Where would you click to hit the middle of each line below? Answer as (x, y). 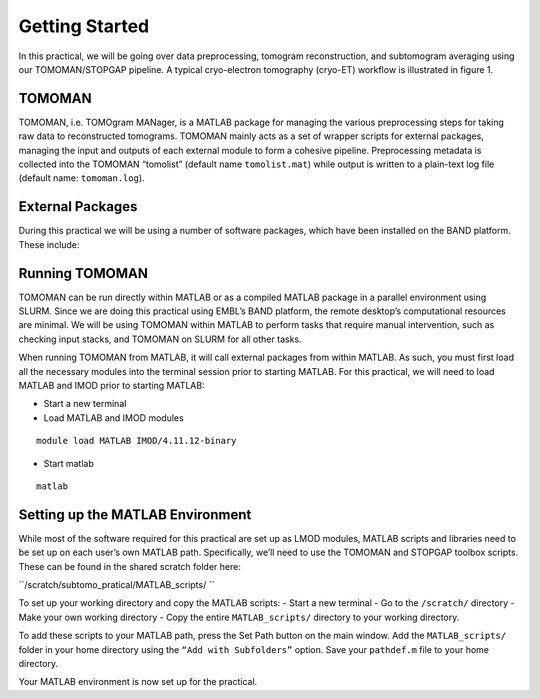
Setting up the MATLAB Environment (135, 514)
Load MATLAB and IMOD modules (113, 417)
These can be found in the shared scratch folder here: (130, 566)
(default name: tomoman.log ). (81, 178)
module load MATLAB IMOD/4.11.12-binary (136, 441)
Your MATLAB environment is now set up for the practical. (138, 682)
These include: (49, 244)
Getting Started (84, 26)
